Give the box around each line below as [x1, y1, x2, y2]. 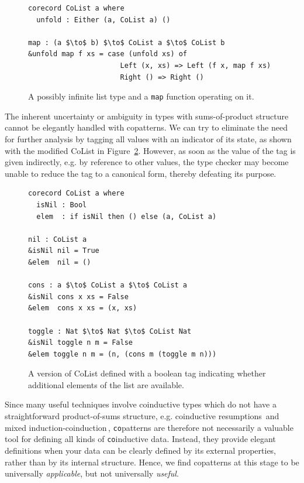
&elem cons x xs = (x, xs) [28, 304, 137, 313]
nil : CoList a [28, 235, 87, 244]
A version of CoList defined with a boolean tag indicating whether [28, 367, 266, 379]
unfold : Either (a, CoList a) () [36, 15, 171, 24]
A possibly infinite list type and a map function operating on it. [28, 90, 254, 102]
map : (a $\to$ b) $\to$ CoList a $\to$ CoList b [28, 38, 225, 47]
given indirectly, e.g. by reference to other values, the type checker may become [5, 156, 289, 168]
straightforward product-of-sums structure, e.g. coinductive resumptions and [5, 410, 279, 422]
